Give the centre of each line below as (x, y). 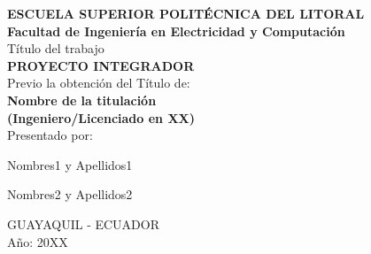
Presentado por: (50, 135)
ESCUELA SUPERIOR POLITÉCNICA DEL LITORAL (186, 13)
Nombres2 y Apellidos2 (70, 194)
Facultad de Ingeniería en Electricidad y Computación (176, 31)
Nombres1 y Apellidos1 (70, 164)
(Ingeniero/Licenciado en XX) (101, 117)
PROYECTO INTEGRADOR (101, 65)
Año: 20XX (38, 241)
